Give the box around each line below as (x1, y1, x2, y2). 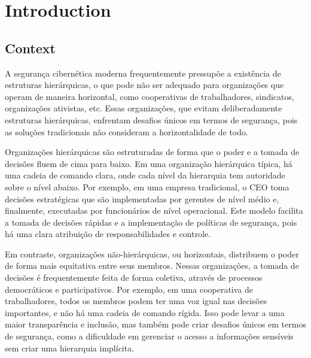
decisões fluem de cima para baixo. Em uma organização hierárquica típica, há (5, 157, 292, 169)
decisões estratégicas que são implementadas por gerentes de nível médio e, (5, 192, 279, 205)
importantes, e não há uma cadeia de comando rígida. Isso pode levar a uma (5, 306, 285, 318)
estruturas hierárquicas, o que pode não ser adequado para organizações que (5, 78, 284, 91)
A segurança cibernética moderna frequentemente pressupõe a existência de (5, 66, 281, 79)
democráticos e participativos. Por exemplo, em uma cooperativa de (5, 283, 254, 295)
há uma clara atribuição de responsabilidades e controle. (5, 227, 211, 240)
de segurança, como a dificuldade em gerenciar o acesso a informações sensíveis (5, 330, 294, 342)
